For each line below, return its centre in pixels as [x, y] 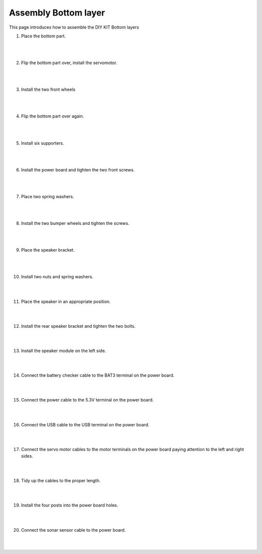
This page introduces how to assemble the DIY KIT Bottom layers [74, 27]
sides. [27, 456]
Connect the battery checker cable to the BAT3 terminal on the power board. [98, 375]
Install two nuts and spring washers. [57, 277]
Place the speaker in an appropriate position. [66, 302]
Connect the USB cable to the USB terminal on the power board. [85, 424]
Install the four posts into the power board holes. [70, 505]
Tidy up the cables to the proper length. [61, 481]
